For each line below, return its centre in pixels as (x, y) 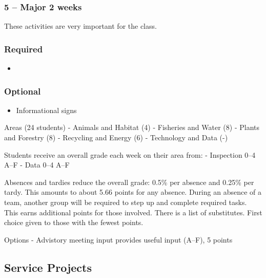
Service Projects (48, 267)
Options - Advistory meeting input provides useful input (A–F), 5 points (118, 239)
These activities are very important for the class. (80, 26)
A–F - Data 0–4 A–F (37, 165)
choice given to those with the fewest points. (74, 222)
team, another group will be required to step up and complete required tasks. (126, 202)
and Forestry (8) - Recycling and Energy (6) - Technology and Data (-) (116, 137)
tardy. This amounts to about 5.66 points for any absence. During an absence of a (133, 192)
